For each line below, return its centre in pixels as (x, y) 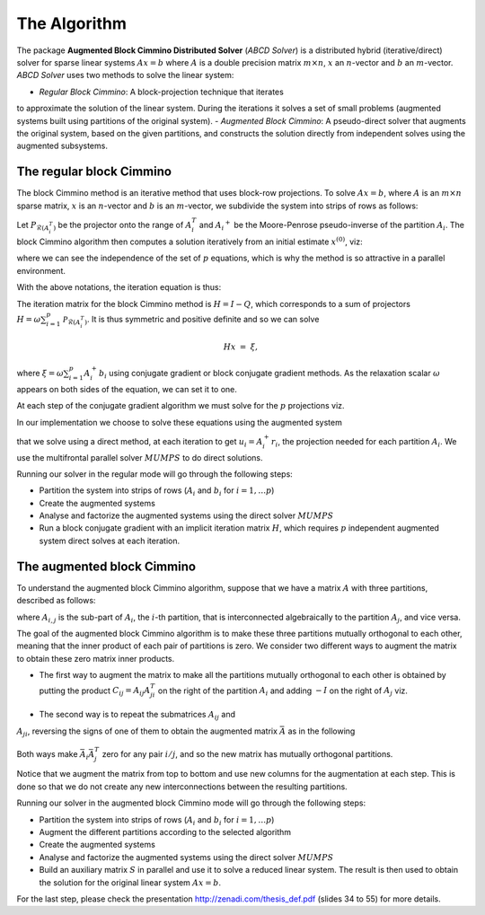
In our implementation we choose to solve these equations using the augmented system (180, 422)
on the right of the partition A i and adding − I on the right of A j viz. (283, 691)
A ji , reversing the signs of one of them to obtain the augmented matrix (147, 732)
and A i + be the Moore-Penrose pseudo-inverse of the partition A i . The (331, 225)
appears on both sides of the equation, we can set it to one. (127, 389)
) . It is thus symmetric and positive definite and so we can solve (202, 320)
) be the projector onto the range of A (123, 226)
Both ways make (47, 753)
